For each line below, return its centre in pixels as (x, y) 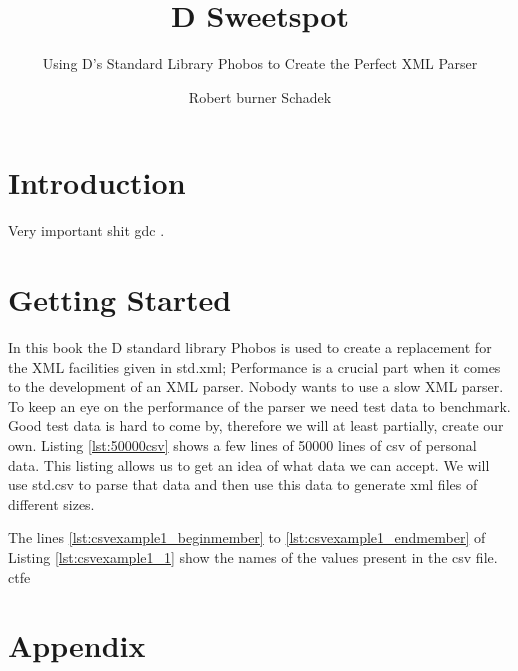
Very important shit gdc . (86, 230)
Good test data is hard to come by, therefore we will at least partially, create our (256, 425)
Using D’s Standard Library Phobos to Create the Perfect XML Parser (260, 63)
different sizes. (51, 503)
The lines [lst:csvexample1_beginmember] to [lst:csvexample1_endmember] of (247, 537)
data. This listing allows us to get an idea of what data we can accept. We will (249, 464)
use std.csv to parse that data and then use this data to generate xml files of (243, 484)
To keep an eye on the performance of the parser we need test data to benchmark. (259, 405)
